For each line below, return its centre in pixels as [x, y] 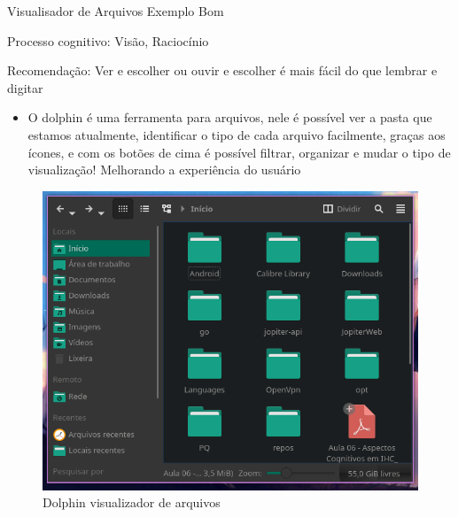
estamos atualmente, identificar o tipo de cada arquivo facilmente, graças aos [237, 134]
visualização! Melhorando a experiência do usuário [164, 170]
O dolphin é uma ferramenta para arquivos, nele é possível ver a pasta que [230, 117]
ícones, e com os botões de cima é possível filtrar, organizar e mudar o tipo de [239, 152]
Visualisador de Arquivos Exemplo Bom [116, 11]
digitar [25, 87]
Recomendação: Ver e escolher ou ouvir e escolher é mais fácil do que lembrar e [222, 70]
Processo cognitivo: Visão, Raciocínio [108, 40]
